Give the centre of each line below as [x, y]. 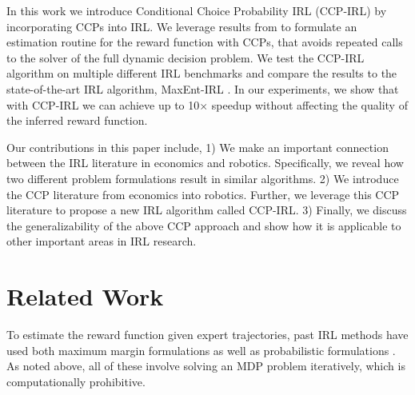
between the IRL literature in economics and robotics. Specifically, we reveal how [205, 163]
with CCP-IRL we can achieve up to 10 [103, 104]
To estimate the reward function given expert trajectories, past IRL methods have [207, 335]
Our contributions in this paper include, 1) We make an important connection [198, 147]
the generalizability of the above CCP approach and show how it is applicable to [204, 225]
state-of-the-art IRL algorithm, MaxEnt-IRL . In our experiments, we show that [203, 88]
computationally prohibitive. [76, 381]
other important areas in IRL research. [102, 241]
